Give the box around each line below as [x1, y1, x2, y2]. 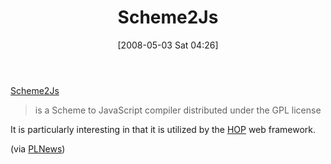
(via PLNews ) [10, 142, 66, 155]
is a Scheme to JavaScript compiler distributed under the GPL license [34, 104, 322, 116]
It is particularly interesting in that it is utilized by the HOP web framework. [10, 123, 317, 135]
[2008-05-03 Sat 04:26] [117, 39, 219, 51]
